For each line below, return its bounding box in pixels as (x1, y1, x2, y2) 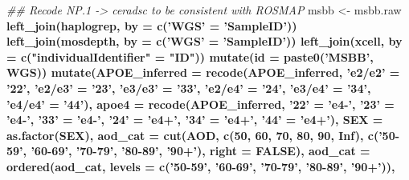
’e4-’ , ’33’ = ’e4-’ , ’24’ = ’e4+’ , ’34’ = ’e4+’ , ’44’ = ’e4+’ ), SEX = (6, 111, 383, 128)
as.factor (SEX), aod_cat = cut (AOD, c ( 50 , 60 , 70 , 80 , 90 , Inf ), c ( (6, 126, 379, 143)
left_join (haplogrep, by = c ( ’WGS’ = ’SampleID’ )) (6, 17, 297, 34)
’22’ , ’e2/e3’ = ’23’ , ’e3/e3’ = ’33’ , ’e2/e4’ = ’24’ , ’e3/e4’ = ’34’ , (6, 79, 371, 96)
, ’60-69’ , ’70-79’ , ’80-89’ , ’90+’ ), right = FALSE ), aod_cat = (22, 142, 370, 159)
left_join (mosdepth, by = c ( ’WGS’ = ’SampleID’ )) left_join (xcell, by (6, 33, 403, 50)
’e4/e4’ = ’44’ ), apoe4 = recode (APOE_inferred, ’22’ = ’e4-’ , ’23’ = (6, 95, 395, 112)
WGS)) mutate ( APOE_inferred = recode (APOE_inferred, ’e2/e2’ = (6, 64, 400, 81)
